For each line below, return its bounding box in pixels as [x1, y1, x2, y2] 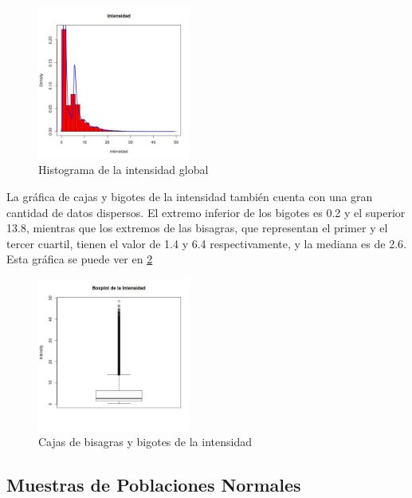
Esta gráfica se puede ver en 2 [6, 251, 153, 267]
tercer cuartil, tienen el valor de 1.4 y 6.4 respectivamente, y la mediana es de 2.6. [6, 235, 406, 251]
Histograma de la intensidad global [38, 161, 209, 178]
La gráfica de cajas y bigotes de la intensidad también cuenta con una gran [6, 188, 373, 204]
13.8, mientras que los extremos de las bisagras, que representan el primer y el [6, 219, 388, 236]
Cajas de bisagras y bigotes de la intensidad [38, 433, 252, 450]
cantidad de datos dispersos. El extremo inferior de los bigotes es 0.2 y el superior [6, 204, 406, 220]
